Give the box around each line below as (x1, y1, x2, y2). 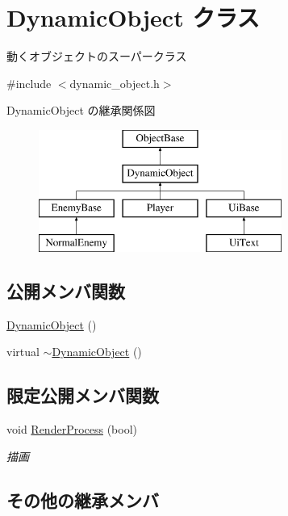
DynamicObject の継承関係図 (6, 102, 156, 119)
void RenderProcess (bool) (6, 421, 138, 438)
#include (6, 74, 52, 91)
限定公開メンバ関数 (6, 383, 159, 408)
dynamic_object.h (69, 74, 160, 91)
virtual (6, 343, 40, 360)
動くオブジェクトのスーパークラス (6, 48, 187, 65)
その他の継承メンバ (6, 487, 159, 512)
